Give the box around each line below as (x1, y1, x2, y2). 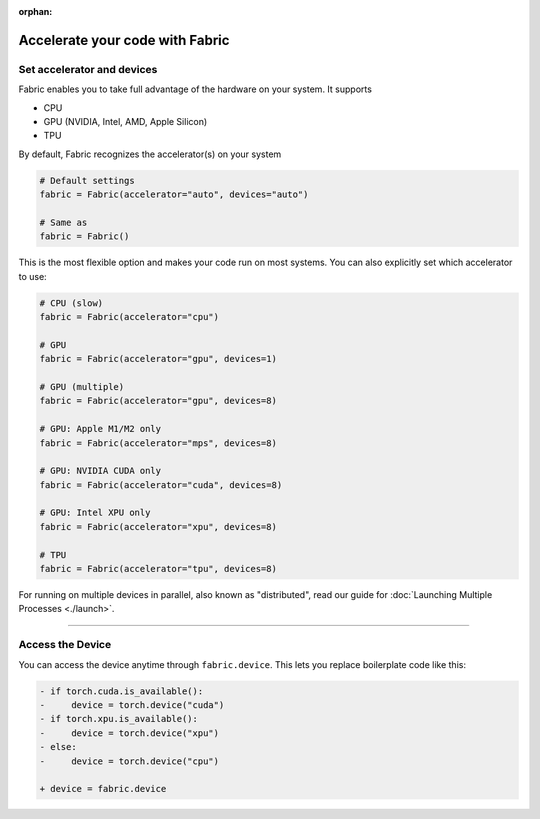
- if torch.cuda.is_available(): (39, 685, 204, 697)
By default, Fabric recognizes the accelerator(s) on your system (18, 148, 282, 160)
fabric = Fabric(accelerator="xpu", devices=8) (39, 521, 277, 532)
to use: (18, 270, 47, 282)
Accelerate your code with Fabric (18, 31, 230, 49)
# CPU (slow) (39, 297, 104, 309)
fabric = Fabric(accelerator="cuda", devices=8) (39, 479, 283, 490)
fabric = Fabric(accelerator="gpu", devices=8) (39, 395, 277, 407)
